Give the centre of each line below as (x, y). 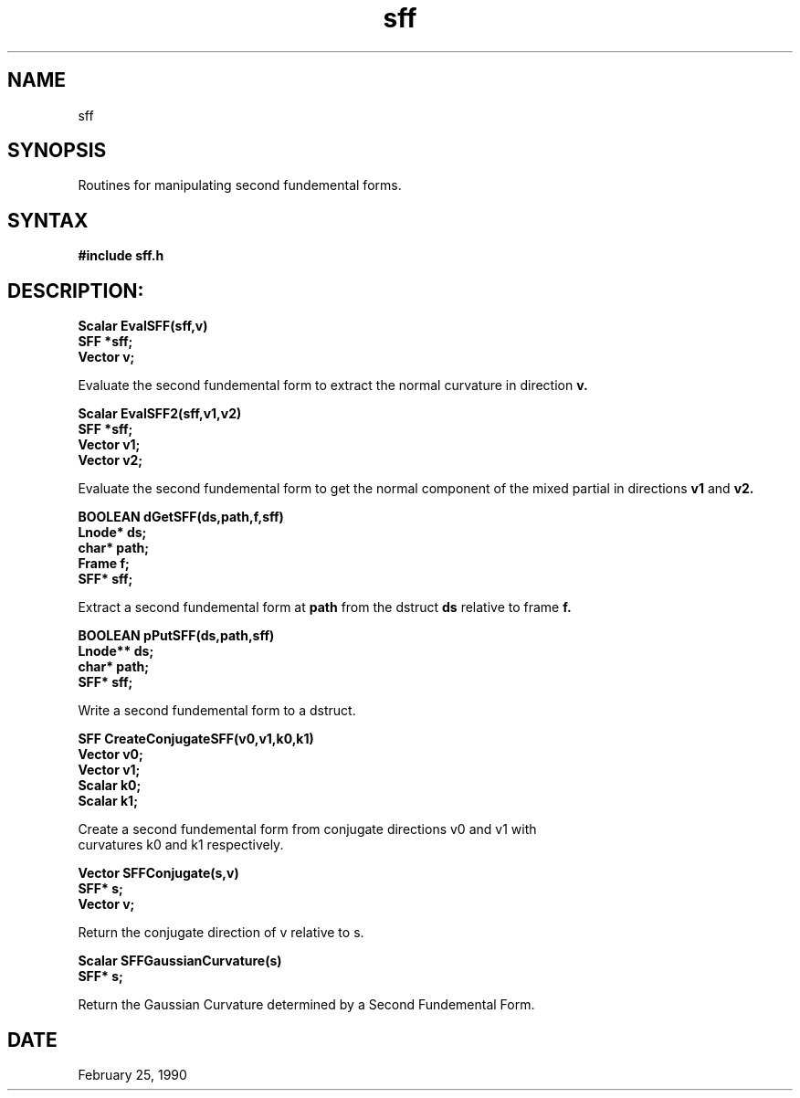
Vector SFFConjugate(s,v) (158, 873)
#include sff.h (121, 256)
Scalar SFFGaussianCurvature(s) (180, 961)
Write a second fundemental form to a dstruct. (217, 711)
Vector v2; (111, 460)
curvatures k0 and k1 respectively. (181, 845)
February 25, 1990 (132, 1074)
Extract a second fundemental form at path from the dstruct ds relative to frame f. (325, 607)
